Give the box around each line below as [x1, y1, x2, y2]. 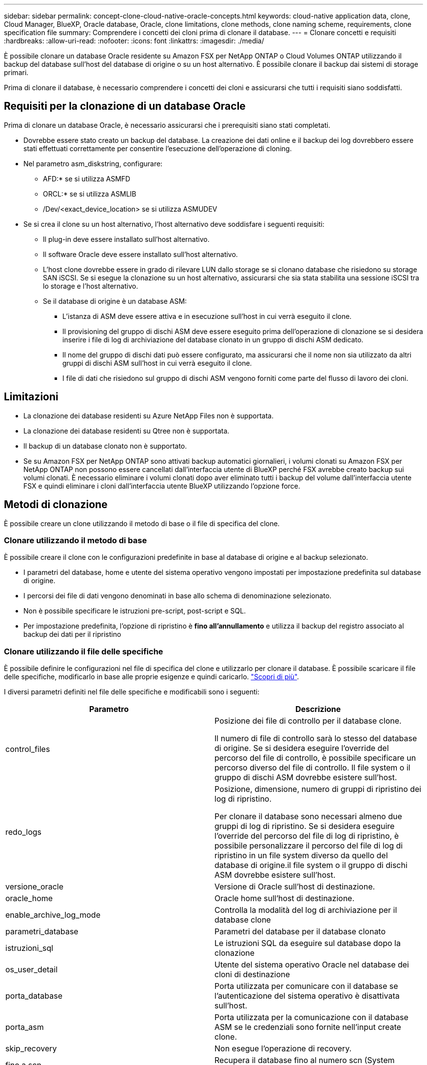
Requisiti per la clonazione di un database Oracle [4, 100, 246, 113]
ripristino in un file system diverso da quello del [214, 850, 388, 861]
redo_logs [5, 827, 42, 837]
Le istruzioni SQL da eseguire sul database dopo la [214, 938, 401, 948]
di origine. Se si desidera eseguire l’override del [214, 743, 389, 753]
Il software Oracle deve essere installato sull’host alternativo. [43, 250, 238, 258]
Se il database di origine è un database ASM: [43, 296, 187, 305]
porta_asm [5, 1022, 44, 1032]
